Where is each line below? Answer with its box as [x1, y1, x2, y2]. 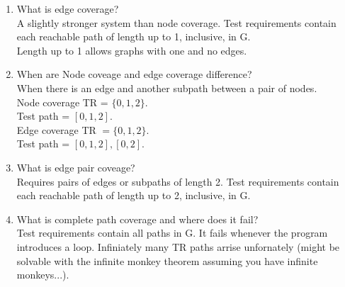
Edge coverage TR [16, 122, 96, 137]
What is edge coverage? [16, 1, 119, 16]
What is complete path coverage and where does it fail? [16, 211, 259, 226]
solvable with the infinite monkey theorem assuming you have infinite [16, 253, 318, 268]
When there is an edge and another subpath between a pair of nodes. [16, 80, 317, 95]
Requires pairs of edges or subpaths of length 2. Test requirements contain [16, 174, 339, 188]
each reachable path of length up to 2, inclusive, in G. [16, 188, 251, 203]
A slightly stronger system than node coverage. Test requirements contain [16, 15, 336, 30]
